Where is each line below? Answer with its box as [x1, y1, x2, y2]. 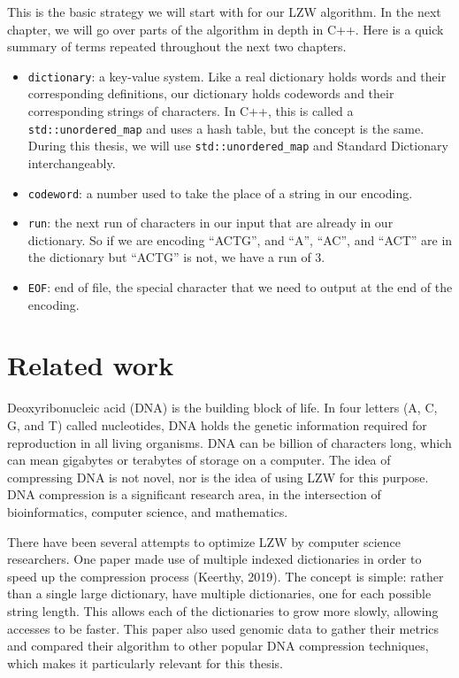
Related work [7, 347, 174, 383]
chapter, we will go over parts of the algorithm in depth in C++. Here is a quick [7, 19, 444, 38]
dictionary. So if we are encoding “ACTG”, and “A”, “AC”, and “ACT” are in [27, 230, 453, 249]
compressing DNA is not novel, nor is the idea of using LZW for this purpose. [7, 467, 429, 486]
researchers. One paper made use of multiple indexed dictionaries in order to [7, 550, 422, 568]
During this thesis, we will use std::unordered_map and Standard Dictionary [27, 136, 448, 155]
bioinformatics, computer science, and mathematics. [7, 502, 288, 520]
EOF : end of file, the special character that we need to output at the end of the [27, 278, 453, 297]
